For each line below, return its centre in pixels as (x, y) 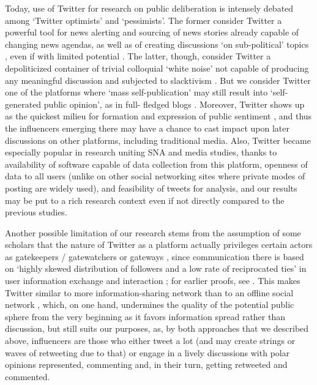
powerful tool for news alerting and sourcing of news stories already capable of (152, 32)
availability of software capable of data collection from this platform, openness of (156, 164)
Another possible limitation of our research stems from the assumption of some (153, 232)
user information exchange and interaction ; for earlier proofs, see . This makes (153, 281)
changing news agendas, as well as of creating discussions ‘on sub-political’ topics (157, 44)
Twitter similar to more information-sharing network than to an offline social (149, 292)
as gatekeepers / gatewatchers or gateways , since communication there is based (155, 256)
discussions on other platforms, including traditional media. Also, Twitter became (158, 140)
